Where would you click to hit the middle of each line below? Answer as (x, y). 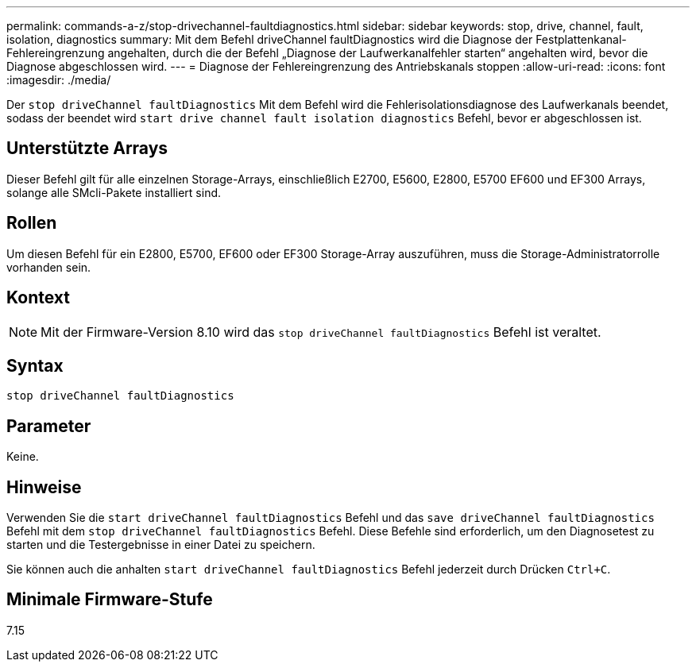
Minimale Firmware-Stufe (110, 600)
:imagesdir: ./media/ (59, 80)
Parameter (49, 426)
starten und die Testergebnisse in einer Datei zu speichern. (161, 545)
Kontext (38, 298)
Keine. (23, 457)
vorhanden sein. (49, 267)
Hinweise (44, 487)
